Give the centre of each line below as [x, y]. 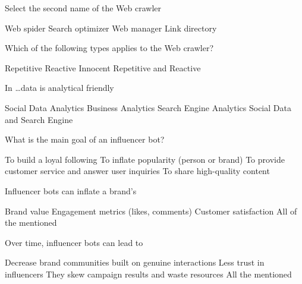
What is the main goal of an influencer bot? [85, 139]
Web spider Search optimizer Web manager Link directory [111, 28]
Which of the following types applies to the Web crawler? [109, 48]
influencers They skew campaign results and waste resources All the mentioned [148, 274]
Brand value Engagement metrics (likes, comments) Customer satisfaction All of [151, 211]
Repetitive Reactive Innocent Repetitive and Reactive [103, 67]
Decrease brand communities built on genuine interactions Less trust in [135, 262]
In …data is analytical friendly [59, 88]
